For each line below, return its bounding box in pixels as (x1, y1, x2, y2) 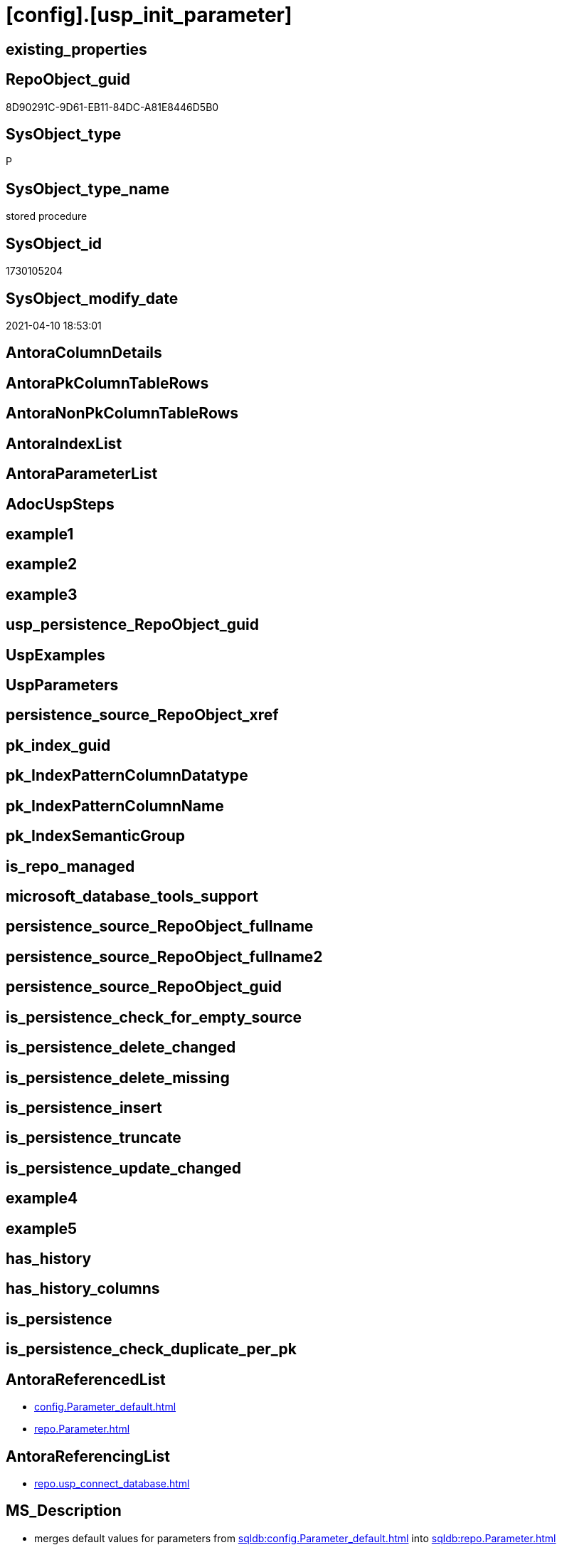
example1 (6, 524, 74, 543)
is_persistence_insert (6, 1098, 162, 1117)
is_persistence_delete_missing (6, 1068, 230, 1087)
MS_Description (6, 1502, 122, 1520)
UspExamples (6, 645, 105, 664)
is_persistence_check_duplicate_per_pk (6, 1340, 297, 1359)
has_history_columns (6, 1280, 160, 1298)
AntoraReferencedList (6, 1370, 166, 1388)
